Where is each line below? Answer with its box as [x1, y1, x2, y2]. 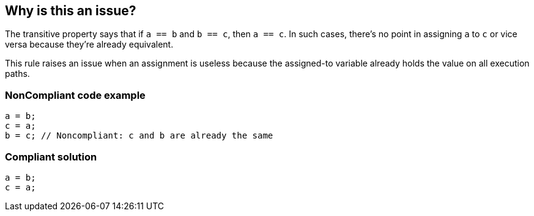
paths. [5, 68, 30, 79]
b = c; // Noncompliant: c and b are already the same [5, 131, 273, 141]
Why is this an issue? [5, 3, 136, 18]
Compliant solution [5, 150, 97, 163]
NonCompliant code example [5, 88, 146, 101]
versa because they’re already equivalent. [5, 39, 174, 50]
